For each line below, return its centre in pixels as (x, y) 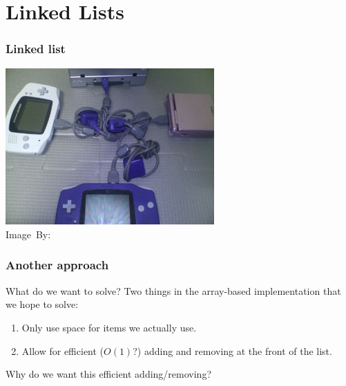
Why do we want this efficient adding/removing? (108, 374)
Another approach (57, 265)
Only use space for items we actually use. (109, 327)
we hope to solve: (42, 304)
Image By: (28, 234)
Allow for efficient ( (63, 350)
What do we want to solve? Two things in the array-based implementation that (173, 290)
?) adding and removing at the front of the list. (232, 350)
